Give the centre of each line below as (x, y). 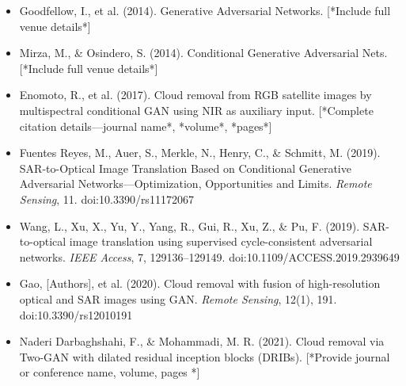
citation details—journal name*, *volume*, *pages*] (146, 126)
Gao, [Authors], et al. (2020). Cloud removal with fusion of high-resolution (200, 283)
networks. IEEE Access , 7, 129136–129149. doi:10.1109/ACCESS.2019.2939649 (209, 256)
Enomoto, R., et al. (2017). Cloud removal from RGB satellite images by (195, 95)
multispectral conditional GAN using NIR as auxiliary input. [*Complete (196, 110)
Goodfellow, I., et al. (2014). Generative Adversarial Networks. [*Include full (205, 10)
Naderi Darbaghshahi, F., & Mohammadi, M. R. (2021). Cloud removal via (202, 341)
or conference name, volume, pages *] (110, 372)
